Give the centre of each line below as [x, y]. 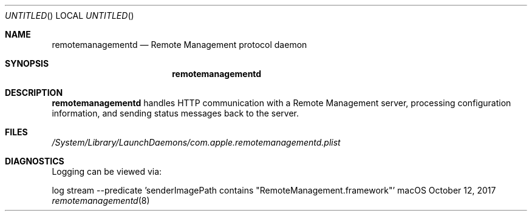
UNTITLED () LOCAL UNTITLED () [70, 15]
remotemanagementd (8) [101, 201]
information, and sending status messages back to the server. [176, 113]
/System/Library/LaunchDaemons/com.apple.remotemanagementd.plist [196, 142]
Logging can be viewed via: [107, 171]
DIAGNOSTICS [35, 161]
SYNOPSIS [27, 63]
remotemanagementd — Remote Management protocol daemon [179, 45]
